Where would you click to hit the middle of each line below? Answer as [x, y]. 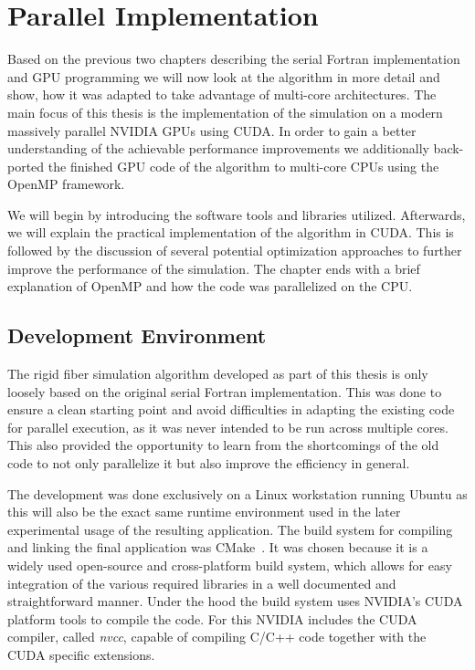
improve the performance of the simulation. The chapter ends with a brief [214, 268]
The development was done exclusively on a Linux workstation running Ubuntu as [237, 493]
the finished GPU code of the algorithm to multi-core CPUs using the [243, 166]
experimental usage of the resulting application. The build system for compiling [230, 529]
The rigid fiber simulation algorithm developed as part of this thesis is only [218, 374]
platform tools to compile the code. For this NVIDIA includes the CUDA [212, 618]
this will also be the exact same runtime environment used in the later [204, 512]
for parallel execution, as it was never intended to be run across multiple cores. [228, 427]
